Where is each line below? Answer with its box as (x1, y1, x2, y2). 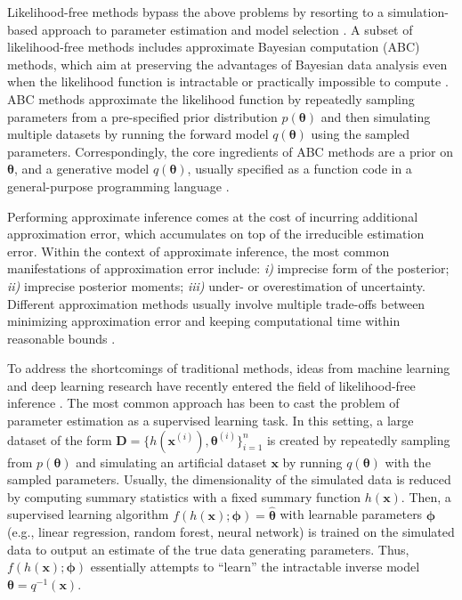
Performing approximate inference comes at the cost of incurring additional (7, 207, 418, 225)
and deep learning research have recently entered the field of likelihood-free (7, 376, 416, 394)
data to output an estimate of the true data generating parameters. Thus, (7, 539, 409, 558)
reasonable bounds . (7, 328, 116, 347)
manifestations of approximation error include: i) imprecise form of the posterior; (7, 259, 450, 278)
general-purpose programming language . (7, 176, 230, 195)
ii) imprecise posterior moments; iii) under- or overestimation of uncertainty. (7, 276, 426, 295)
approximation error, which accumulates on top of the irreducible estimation (7, 224, 425, 243)
